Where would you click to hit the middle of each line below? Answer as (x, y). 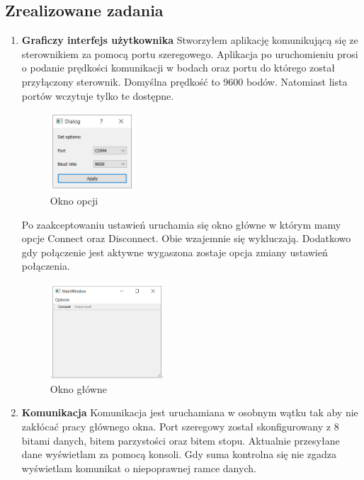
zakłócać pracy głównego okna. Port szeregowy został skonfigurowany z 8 (180, 427)
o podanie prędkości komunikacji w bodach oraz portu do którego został (178, 68)
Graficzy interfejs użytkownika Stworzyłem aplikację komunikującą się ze (190, 40)
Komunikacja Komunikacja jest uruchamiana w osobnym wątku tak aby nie (190, 412)
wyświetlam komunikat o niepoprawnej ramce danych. (139, 468)
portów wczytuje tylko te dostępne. (98, 95)
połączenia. (46, 266)
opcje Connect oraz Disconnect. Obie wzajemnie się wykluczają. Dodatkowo (186, 238)
